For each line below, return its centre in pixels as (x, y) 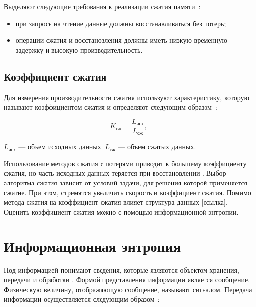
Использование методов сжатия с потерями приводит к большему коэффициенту (125, 163)
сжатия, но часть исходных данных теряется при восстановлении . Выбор (115, 173)
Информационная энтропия (93, 246)
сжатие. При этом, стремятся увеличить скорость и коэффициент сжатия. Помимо (128, 192)
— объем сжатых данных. (157, 147)
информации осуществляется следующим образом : (82, 299)
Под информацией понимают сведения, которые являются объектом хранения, (122, 270)
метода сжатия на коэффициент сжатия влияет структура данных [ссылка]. (116, 202)
